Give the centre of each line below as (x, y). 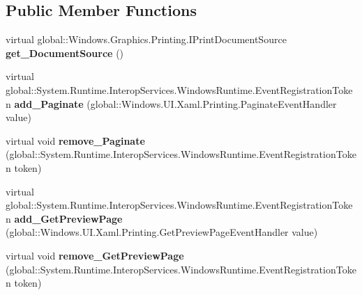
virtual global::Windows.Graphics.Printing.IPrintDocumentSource (146, 39)
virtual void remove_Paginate (75, 140)
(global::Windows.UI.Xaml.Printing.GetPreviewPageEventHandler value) (162, 232)
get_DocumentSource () (65, 53)
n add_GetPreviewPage (64, 218)
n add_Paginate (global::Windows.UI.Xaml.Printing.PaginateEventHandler (171, 103)
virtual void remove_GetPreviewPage (95, 255)
